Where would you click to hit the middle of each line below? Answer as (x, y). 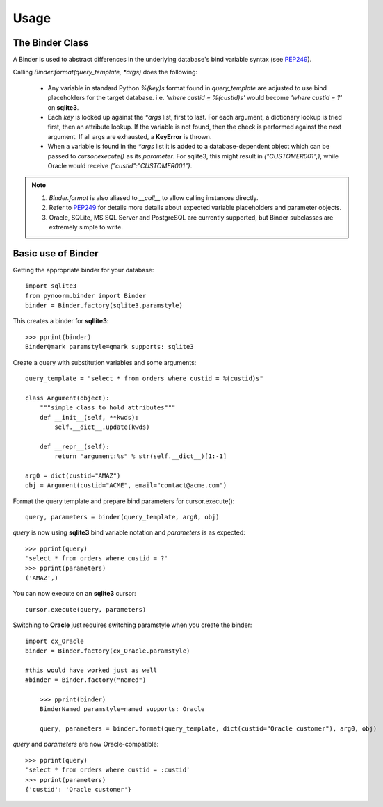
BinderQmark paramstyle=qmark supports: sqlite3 (109, 347)
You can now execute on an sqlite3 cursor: (75, 594)
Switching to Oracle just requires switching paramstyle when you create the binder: (132, 625)
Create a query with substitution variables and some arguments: (105, 362)
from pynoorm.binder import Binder (86, 296)
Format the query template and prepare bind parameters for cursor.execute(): (124, 501)
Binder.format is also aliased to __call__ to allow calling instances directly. (154, 197)
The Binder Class (51, 43)
